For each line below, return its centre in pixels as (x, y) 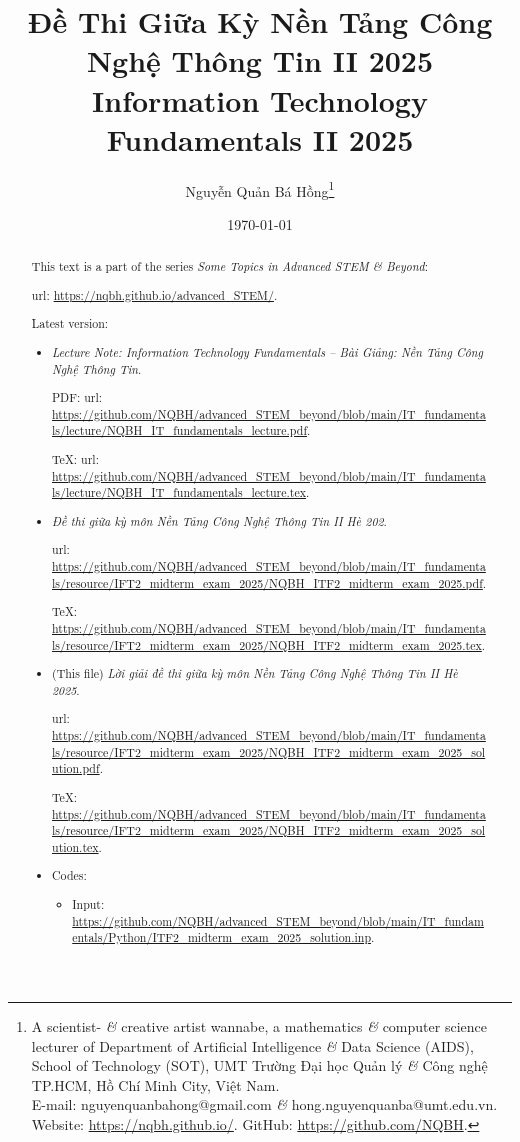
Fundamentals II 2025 (260, 138)
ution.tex (75, 846)
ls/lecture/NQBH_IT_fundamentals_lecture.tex (179, 492)
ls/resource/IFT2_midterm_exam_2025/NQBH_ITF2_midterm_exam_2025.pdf (267, 582)
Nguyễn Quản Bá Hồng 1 (260, 189)
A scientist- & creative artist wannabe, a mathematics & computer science (259, 1025)
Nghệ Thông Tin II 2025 (260, 60)
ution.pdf (76, 768)
